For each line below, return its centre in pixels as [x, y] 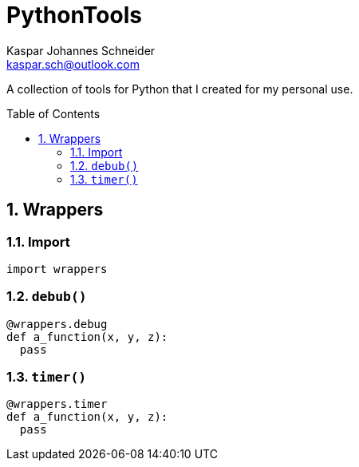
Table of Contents [53, 113]
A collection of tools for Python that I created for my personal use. [180, 89]
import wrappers [57, 269]
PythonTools [74, 15]
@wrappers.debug [57, 324]
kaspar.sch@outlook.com [73, 64]
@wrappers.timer [57, 404]
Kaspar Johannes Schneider [81, 50]
